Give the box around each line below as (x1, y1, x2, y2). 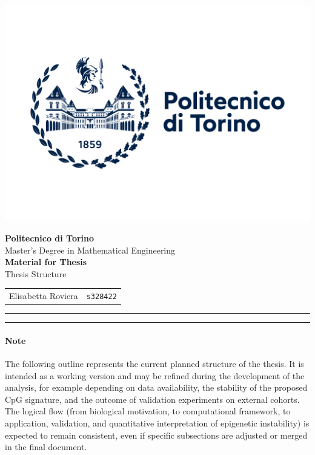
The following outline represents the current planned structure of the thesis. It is (5, 357, 304, 370)
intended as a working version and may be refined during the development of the (5, 369, 305, 382)
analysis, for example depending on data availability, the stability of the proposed (5, 381, 308, 394)
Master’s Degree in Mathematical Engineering (5, 243, 176, 256)
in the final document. (5, 440, 87, 453)
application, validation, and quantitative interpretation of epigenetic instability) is (5, 416, 310, 429)
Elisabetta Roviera (9, 289, 78, 302)
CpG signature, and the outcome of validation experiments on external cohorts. (5, 393, 300, 405)
